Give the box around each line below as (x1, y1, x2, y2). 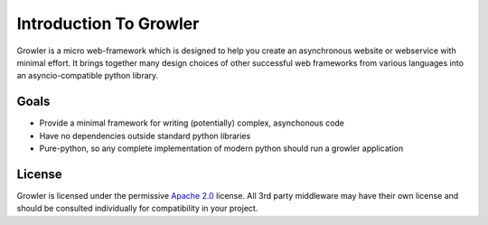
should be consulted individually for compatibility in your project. (16, 203, 258, 214)
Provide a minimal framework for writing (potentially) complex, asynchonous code (39, 117, 345, 128)
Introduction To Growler (16, 14, 200, 33)
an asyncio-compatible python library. (16, 70, 159, 81)
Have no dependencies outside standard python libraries (39, 130, 251, 141)
